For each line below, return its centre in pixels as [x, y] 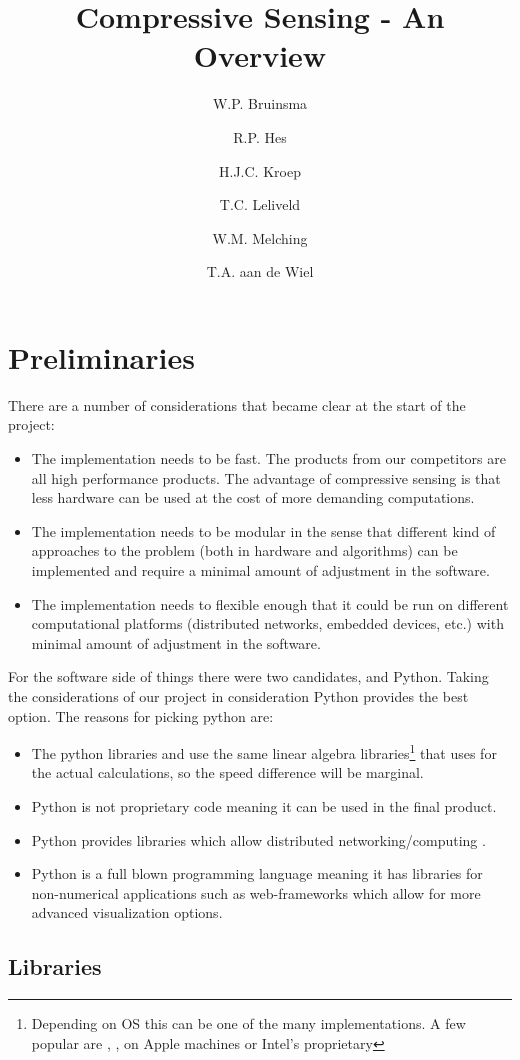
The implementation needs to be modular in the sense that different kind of [263, 530]
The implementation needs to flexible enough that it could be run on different [270, 603]
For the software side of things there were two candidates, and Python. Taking [248, 676]
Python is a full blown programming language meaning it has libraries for [257, 873]
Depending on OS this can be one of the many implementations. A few [248, 1023]
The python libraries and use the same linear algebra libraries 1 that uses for [264, 751]
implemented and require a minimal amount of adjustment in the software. [260, 569]
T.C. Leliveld [260, 204]
